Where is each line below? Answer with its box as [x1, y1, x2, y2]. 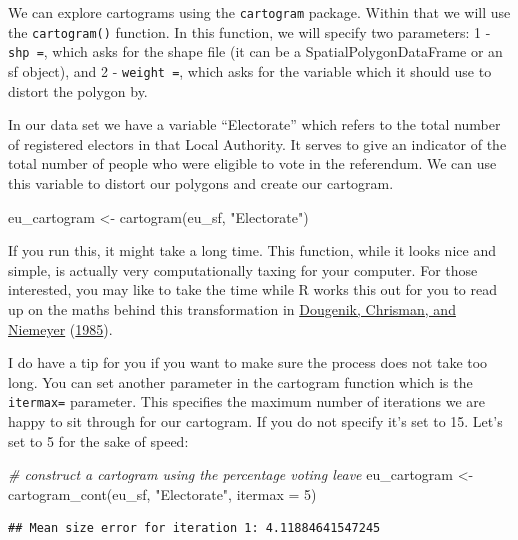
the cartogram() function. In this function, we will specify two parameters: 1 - [8, 21, 491, 42]
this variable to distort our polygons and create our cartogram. [8, 173, 394, 193]
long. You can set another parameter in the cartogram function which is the [8, 371, 473, 392]
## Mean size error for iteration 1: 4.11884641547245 [8, 521, 381, 536]
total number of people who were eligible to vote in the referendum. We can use [8, 153, 497, 174]
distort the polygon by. [8, 80, 148, 101]
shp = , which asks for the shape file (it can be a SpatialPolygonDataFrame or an [8, 41, 503, 62]
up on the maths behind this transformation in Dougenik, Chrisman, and [8, 298, 456, 319]
